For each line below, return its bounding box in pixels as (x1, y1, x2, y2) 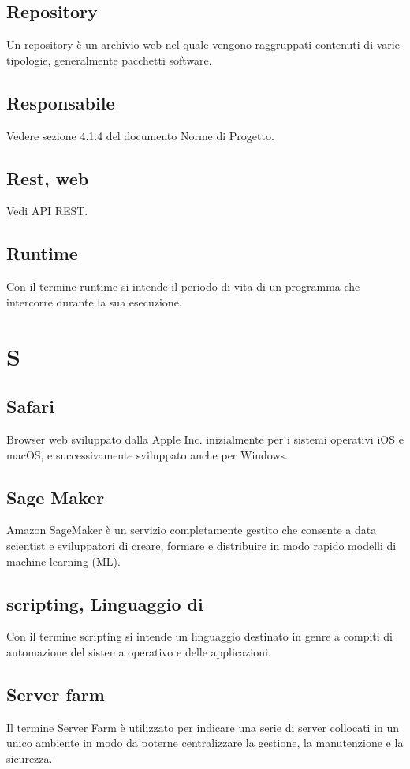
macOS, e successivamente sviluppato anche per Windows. (6, 446, 288, 463)
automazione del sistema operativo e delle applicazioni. (6, 643, 271, 659)
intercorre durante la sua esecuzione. (6, 293, 182, 310)
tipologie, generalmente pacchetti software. (6, 51, 212, 68)
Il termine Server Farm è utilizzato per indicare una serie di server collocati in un (6, 719, 400, 735)
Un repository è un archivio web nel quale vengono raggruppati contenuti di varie (6, 36, 400, 53)
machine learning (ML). (6, 552, 121, 569)
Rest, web (6, 165, 89, 190)
